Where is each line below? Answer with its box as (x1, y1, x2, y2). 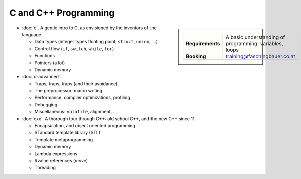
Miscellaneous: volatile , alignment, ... (34, 109, 117, 115)
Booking (186, 53, 206, 60)
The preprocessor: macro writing (34, 88, 103, 94)
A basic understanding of (225, 34, 285, 41)
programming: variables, (225, 40, 283, 47)
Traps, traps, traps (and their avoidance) (34, 80, 118, 87)
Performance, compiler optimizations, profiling (34, 95, 130, 101)
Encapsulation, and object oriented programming (34, 123, 135, 129)
